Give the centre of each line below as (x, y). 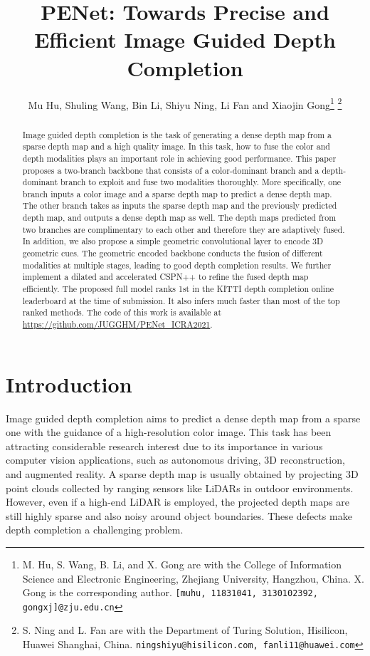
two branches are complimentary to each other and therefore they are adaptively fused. (184, 229)
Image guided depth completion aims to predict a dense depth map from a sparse (183, 418)
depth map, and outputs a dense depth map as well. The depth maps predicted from (179, 218)
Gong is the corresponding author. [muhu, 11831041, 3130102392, (170, 592)
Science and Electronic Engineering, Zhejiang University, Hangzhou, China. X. (193, 578)
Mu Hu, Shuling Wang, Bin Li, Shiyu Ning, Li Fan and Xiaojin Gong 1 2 (185, 103)
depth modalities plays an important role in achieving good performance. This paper (179, 158)
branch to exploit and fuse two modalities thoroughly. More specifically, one (201, 182)
